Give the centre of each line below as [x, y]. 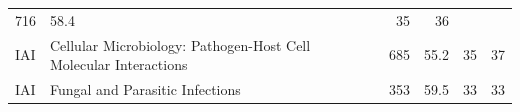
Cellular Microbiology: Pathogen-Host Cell [180, 44]
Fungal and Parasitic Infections [145, 89]
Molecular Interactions [119, 64]
